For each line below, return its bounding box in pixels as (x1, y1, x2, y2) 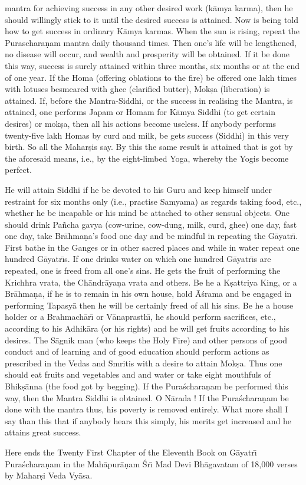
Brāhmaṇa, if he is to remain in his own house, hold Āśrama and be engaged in (5, 287, 292, 300)
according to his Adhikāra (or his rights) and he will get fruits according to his (5, 322, 289, 335)
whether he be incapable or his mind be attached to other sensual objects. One (5, 207, 290, 219)
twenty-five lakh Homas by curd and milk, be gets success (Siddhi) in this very (5, 129, 289, 141)
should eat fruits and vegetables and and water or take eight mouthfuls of (5, 368, 271, 381)
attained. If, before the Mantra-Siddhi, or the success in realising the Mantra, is (5, 94, 293, 106)
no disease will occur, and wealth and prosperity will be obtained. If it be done (5, 48, 289, 60)
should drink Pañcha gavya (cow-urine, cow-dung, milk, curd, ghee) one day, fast (5, 218, 297, 230)
